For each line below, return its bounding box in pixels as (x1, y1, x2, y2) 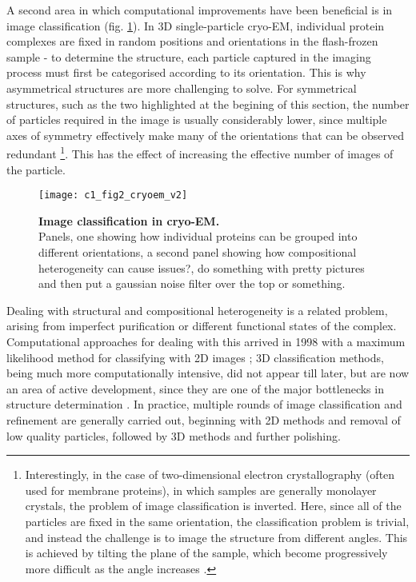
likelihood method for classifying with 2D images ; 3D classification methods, (6, 349, 384, 365)
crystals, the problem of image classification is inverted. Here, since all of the (25, 497, 402, 514)
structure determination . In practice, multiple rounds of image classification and (6, 396, 402, 413)
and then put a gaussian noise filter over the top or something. (38, 275, 346, 292)
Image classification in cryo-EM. (38, 212, 220, 229)
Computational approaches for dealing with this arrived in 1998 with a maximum (6, 333, 406, 349)
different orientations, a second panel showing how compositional (38, 244, 357, 261)
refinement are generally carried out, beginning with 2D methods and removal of (6, 411, 401, 428)
